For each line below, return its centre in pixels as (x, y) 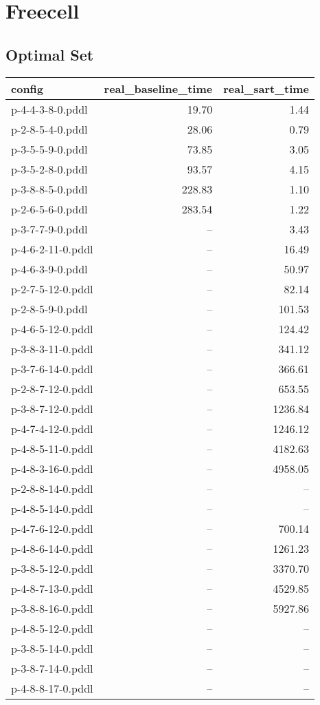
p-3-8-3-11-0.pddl (52, 348)
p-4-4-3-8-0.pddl (49, 109)
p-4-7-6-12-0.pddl (52, 528)
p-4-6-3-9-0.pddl (49, 269)
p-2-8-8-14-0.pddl (52, 488)
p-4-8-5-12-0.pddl (52, 628)
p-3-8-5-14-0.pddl (52, 648)
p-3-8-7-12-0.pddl (52, 408)
